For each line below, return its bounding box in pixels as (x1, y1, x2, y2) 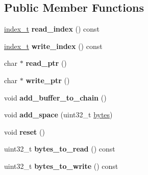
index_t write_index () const (4, 40, 103, 51)
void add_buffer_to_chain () (4, 92, 107, 103)
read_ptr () (26, 58, 67, 68)
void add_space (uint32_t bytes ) (4, 109, 113, 120)
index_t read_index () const (4, 23, 100, 34)
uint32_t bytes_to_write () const (4, 160, 118, 171)
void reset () (4, 126, 45, 137)
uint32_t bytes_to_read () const (4, 143, 115, 154)
